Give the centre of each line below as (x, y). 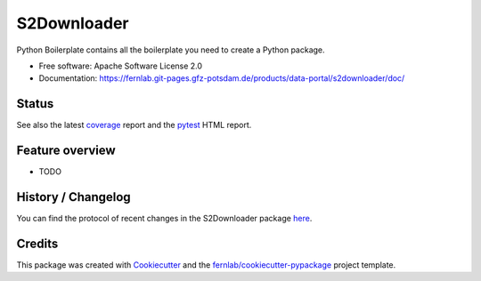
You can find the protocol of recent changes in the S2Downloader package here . (164, 219)
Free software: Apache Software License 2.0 (121, 66)
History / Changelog (73, 197)
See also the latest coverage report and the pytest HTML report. (134, 125)
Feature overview (66, 151)
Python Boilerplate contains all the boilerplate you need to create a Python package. (171, 50)
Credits (37, 243)
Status (35, 104)
